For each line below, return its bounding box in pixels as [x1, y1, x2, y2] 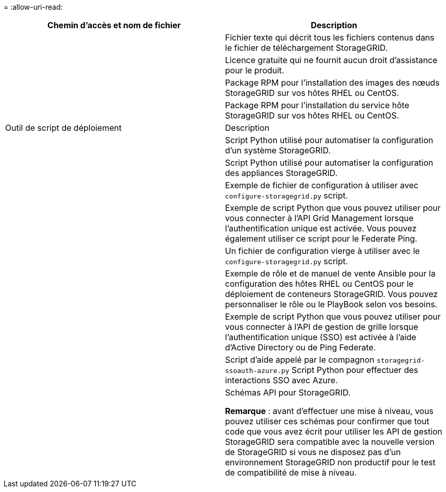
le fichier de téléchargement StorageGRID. [225, 43, 388, 53]
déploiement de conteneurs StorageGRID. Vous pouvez [225, 289, 438, 299]
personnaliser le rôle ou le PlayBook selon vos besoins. [225, 299, 437, 309]
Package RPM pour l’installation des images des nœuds [225, 77, 440, 88]
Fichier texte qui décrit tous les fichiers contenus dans [225, 32, 435, 43]
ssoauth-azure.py [225, 367, 290, 375]
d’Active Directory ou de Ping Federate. [225, 342, 376, 352]
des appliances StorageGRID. [225, 168, 338, 178]
